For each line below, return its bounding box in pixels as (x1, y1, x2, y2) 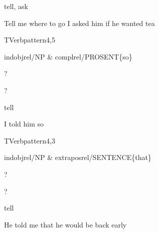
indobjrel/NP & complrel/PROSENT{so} (4, 51, 132, 61)
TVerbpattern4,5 (4, 34, 55, 45)
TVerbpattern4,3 (4, 135, 55, 145)
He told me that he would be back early (4, 219, 127, 229)
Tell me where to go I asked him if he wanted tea (4, 17, 155, 28)
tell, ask (4, 1, 28, 11)
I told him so (4, 118, 44, 129)
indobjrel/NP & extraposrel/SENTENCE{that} (4, 152, 151, 162)
